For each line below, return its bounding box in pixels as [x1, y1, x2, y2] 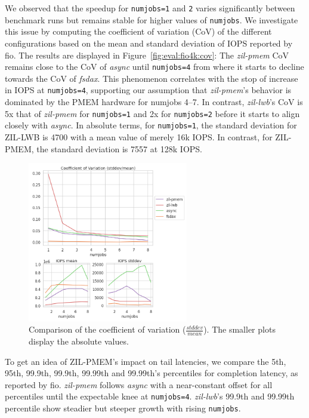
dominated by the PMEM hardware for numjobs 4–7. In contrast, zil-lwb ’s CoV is [5, 96, 303, 107]
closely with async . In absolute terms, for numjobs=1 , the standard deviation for [5, 119, 297, 131]
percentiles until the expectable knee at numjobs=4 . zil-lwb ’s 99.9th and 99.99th [5, 390, 295, 402]
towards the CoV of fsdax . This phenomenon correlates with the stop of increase [5, 72, 298, 84]
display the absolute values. [29, 335, 129, 348]
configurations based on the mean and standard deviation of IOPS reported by [5, 36, 293, 49]
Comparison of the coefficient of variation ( [29, 323, 186, 336]
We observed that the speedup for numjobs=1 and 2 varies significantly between [5, 2, 295, 14]
